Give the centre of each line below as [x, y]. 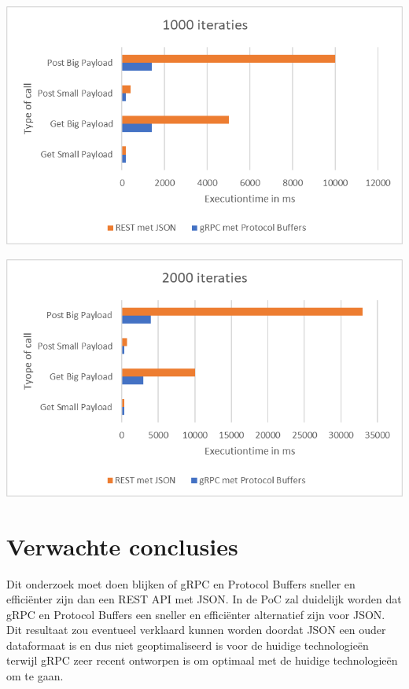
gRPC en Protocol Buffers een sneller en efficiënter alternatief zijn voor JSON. [196, 614]
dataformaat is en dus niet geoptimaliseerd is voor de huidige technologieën [188, 645]
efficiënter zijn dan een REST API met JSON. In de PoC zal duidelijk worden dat [204, 599]
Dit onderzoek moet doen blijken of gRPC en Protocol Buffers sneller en [181, 583]
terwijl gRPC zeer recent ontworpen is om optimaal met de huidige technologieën [202, 660]
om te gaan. [35, 676]
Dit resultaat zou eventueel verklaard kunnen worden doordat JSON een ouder [196, 630]
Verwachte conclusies [122, 546]
